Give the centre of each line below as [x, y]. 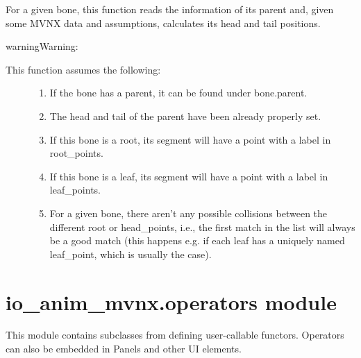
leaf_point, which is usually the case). [131, 254]
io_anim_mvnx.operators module [171, 301]
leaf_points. [75, 190]
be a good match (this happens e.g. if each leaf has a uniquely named [197, 240]
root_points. [76, 153]
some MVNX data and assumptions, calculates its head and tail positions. [163, 23]
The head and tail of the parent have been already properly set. [185, 116]
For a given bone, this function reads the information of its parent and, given [170, 9]
